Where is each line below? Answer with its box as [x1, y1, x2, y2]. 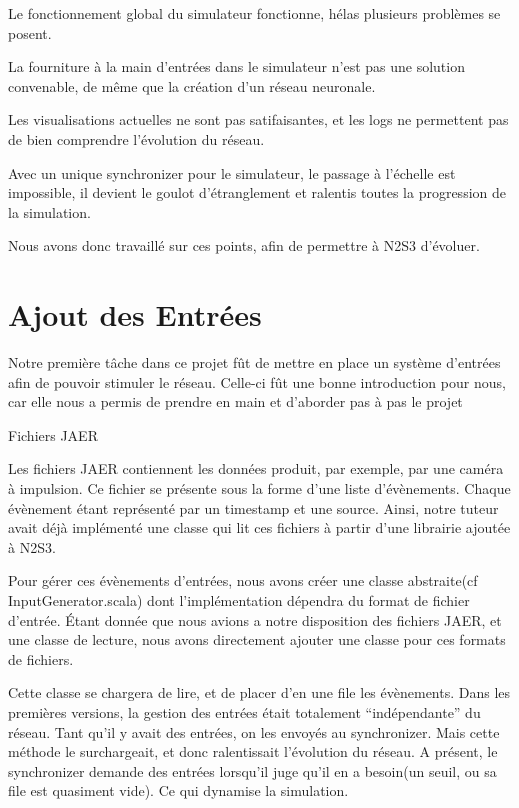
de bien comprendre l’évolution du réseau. [8, 128, 265, 149]
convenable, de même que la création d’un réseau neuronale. [8, 75, 376, 96]
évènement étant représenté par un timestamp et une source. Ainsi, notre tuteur [8, 497, 499, 518]
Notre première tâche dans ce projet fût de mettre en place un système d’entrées [8, 352, 501, 373]
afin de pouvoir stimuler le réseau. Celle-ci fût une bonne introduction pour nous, [8, 371, 506, 392]
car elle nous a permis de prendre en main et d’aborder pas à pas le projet [8, 391, 463, 412]
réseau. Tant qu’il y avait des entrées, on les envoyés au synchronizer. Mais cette [8, 721, 500, 742]
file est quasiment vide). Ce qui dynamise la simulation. [8, 780, 349, 801]
